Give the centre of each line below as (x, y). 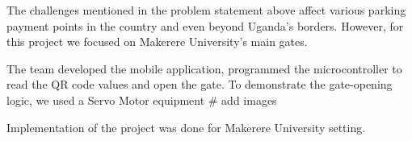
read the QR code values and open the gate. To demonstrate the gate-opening (200, 84)
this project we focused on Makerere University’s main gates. (157, 41)
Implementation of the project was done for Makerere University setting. (186, 127)
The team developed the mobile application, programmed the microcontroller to (204, 68)
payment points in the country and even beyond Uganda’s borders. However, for (205, 25)
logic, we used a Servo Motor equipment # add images (142, 100)
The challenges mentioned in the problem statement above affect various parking (206, 10)
